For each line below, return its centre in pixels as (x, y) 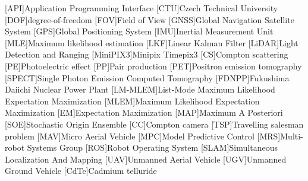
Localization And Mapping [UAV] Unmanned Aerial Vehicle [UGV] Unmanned (146, 159)
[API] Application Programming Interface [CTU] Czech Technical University (142, 8)
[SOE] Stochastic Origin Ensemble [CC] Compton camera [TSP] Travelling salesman (154, 124)
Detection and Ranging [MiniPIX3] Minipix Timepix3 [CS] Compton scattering (147, 54)
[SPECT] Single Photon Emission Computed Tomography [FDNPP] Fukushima (147, 77)
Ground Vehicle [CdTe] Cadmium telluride (81, 171)
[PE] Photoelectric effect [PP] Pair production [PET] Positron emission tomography (153, 66)
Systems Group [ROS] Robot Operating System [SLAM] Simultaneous (152, 147)
